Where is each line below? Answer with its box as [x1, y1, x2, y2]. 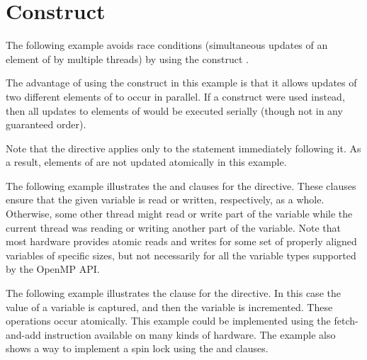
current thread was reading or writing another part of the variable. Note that [6, 220, 341, 235]
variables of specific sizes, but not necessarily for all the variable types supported [6, 247, 356, 262]
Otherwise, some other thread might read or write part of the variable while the [6, 206, 353, 221]
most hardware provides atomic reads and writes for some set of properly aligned [6, 234, 357, 249]
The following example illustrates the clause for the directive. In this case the [6, 286, 341, 300]
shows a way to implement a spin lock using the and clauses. [6, 341, 269, 356]
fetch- [334, 313, 358, 328]
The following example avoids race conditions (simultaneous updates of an [6, 38, 328, 52]
